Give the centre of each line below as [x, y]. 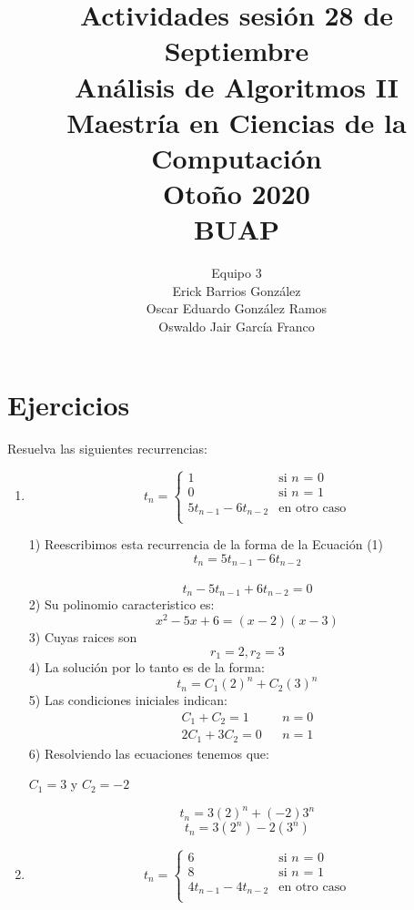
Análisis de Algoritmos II [237, 86]
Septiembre [237, 51]
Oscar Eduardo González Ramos [237, 308]
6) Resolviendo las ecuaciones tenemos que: [149, 753]
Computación [237, 157]
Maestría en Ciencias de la [237, 122]
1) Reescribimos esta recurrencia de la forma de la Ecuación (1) [206, 544]
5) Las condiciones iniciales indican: [128, 700]
